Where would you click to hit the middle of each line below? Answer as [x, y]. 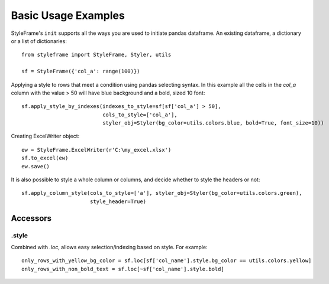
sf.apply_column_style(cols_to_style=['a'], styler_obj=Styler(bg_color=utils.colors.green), [162, 193]
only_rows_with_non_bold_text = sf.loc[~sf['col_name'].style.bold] [123, 269]
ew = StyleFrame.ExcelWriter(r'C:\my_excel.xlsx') [96, 150]
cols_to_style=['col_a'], [140, 115]
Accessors [31, 218]
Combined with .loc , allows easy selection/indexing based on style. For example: [109, 247]
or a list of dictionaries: [39, 41]
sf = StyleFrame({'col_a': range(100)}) [81, 71]
